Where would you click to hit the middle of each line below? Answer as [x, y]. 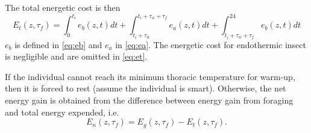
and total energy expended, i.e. [62, 112]
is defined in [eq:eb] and [58, 44]
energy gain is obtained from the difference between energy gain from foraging [149, 100]
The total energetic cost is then [63, 7]
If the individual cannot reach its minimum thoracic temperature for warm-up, [150, 76]
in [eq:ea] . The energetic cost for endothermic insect [211, 44]
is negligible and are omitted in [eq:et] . [76, 56]
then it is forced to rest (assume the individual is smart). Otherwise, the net [146, 88]
